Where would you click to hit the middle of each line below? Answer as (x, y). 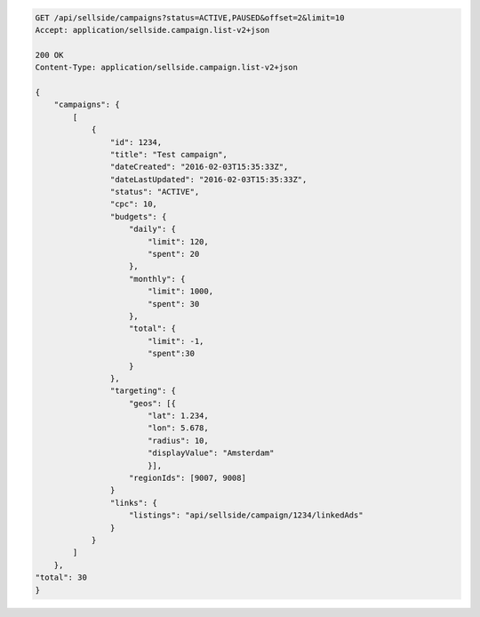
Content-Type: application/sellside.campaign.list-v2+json (166, 68)
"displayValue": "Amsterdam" (211, 453)
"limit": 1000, (180, 292)
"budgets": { (138, 216)
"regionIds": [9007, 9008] (188, 478)
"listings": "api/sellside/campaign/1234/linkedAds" (246, 515)
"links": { (133, 503)
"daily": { (153, 229)
